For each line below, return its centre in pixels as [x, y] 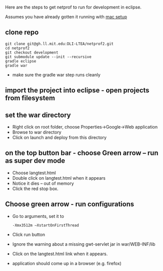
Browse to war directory [37, 132]
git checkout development [32, 52]
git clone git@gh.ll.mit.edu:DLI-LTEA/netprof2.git [59, 44]
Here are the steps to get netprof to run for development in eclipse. [73, 7]
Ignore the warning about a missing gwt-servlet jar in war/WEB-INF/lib [84, 244]
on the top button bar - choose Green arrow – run [82, 153]
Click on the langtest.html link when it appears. [60, 254]
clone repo [22, 33]
